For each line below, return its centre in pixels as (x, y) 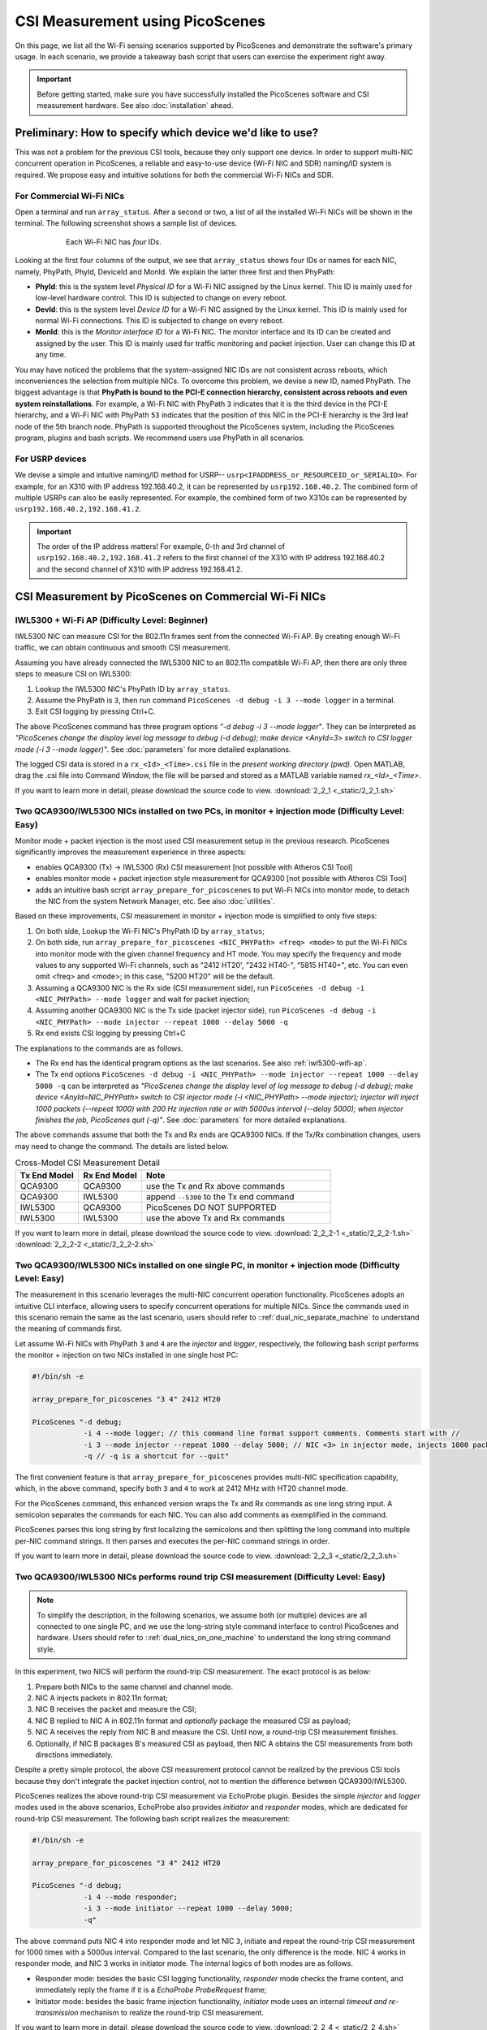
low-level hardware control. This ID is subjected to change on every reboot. (162, 298)
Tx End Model (47, 1175)
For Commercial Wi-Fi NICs (70, 196)
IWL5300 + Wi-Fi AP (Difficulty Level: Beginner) (112, 620)
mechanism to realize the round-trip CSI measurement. (172, 2012)
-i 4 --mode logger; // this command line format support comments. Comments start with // (272, 1434)
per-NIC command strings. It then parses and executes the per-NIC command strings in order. (172, 1541)
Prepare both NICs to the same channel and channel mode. (134, 1687)
